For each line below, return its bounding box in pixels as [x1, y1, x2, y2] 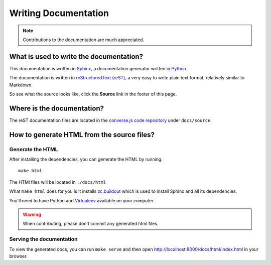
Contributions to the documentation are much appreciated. [23, 37, 145, 43]
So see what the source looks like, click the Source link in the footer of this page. [9, 91, 177, 97]
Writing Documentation [9, 8, 109, 19]
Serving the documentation [9, 236, 78, 243]
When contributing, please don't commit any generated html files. [23, 221, 159, 227]
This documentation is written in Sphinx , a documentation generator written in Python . [9, 65, 188, 71]
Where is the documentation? [9, 104, 104, 112]
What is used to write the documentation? [9, 52, 143, 61]
